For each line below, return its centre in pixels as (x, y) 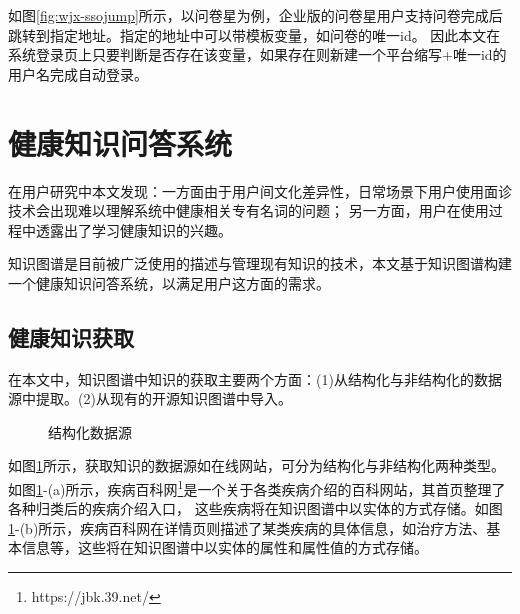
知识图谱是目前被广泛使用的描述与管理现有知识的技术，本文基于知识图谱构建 (260, 263)
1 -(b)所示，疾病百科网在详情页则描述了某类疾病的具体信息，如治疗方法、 (247, 527)
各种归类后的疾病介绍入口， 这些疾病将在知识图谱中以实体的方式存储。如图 (255, 508)
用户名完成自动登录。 (78, 73)
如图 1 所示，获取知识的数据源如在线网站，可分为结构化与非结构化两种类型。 (256, 465)
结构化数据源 (90, 431)
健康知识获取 (71, 336)
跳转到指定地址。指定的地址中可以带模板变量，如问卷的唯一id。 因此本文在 (254, 34)
